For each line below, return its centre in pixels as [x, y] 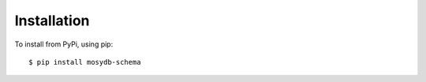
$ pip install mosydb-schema [85, 62]
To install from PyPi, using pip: [64, 44]
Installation [52, 20]
